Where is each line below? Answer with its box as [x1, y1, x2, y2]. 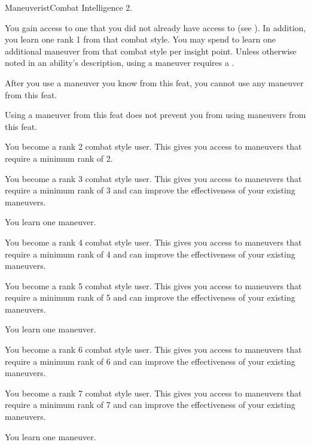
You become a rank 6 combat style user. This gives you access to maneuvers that [5, 343, 302, 356]
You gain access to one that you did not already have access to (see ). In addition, [5, 21, 306, 34]
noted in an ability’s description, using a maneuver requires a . [5, 56, 234, 69]
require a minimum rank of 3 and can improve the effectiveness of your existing [5, 184, 295, 196]
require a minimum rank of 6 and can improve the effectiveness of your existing [5, 355, 295, 367]
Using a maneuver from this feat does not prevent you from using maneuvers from [5, 108, 306, 121]
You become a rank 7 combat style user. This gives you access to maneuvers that [5, 386, 302, 399]
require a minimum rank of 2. [5, 152, 113, 164]
